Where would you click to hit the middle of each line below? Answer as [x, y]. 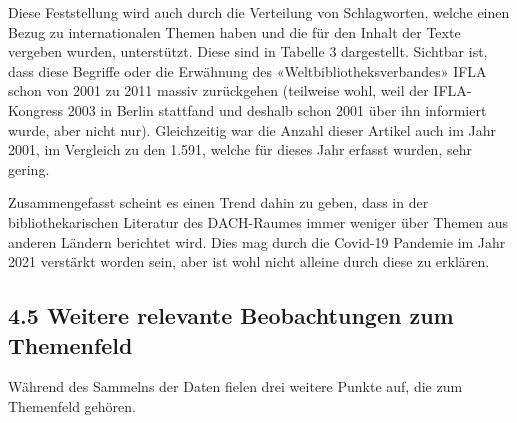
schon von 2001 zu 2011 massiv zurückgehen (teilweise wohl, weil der [218, 90]
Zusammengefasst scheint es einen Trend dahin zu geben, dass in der [218, 202]
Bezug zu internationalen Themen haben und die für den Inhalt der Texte [234, 31]
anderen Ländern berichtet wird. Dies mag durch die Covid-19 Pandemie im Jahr [257, 241]
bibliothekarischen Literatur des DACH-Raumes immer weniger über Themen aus [258, 221]
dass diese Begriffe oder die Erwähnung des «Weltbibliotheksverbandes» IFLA [247, 70]
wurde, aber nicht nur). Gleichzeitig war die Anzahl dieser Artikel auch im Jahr [252, 129]
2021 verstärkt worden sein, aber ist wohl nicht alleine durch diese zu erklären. [249, 261]
